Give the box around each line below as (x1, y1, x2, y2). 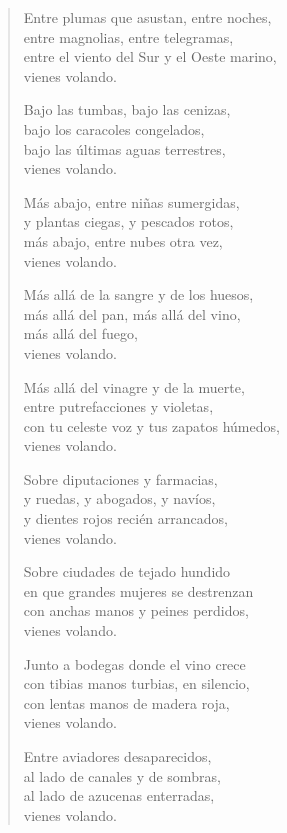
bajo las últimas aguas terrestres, (23, 138, 226, 159)
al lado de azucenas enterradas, (23, 785, 215, 806)
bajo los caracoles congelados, (23, 118, 205, 139)
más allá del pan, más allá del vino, (23, 303, 241, 324)
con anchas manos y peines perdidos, (23, 600, 249, 621)
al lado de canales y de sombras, (23, 765, 221, 786)
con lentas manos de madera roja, (23, 692, 230, 713)
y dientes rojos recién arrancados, (23, 508, 228, 529)
